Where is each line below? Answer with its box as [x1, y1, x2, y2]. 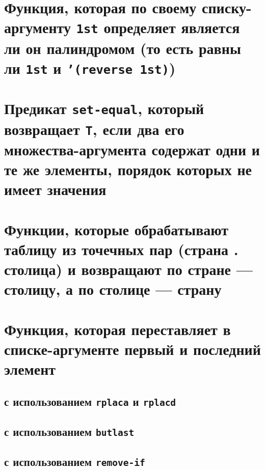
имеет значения [4, 179, 107, 200]
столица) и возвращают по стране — [4, 259, 253, 280]
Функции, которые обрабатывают [4, 218, 229, 239]
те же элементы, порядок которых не [4, 159, 252, 180]
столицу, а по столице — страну [4, 279, 222, 299]
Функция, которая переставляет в [4, 318, 231, 339]
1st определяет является [76, 17, 240, 38]
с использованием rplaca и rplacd [4, 393, 176, 409]
